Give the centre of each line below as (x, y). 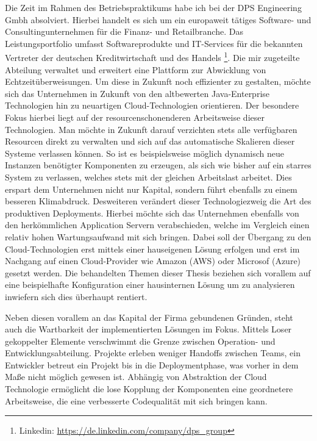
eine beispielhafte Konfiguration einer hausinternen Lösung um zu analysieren (150, 285)
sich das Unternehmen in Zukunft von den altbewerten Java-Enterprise (137, 93)
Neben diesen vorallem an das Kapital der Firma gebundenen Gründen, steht (149, 317)
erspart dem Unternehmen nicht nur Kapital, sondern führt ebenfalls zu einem (151, 189)
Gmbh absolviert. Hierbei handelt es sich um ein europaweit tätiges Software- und (158, 19)
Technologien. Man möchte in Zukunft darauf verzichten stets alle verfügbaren (151, 129)
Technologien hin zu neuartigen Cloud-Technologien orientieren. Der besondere (152, 105)
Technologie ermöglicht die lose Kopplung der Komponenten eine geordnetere (149, 389)
